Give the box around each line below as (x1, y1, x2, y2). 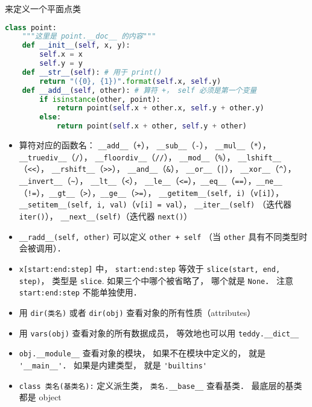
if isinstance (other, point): (39, 95, 161, 104)
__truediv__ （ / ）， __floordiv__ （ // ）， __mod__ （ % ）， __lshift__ (19, 150, 281, 163)
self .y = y (39, 59, 83, 68)
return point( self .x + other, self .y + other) (56, 122, 247, 131)
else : (39, 113, 62, 122)
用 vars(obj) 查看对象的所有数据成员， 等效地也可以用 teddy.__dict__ (19, 326, 299, 339)
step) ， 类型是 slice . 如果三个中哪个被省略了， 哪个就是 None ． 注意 (19, 274, 293, 286)
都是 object (19, 391, 62, 403)
